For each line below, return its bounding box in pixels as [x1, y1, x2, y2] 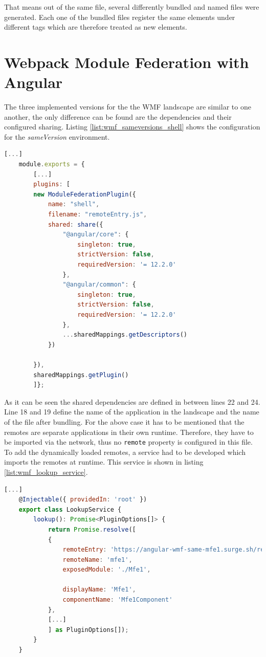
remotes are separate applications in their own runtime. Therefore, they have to [4, 426, 254, 437]
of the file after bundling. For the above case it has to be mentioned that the [4, 416, 245, 427]
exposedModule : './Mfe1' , [62, 566, 151, 574]
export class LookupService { [18, 506, 122, 513]
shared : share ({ [48, 221, 103, 228]
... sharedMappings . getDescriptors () [62, 331, 187, 339]
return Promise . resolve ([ [48, 525, 136, 533]
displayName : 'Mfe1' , [62, 586, 136, 594]
